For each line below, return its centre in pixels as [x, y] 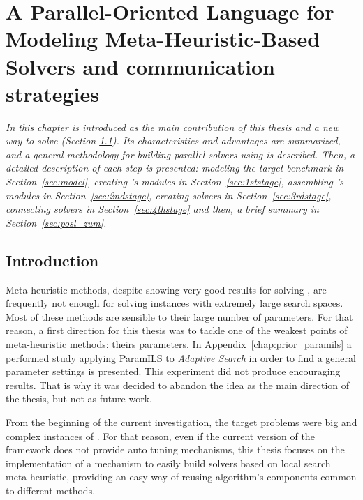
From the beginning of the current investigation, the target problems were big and [181, 422]
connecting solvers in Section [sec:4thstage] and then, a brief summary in [162, 209]
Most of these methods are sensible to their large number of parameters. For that [179, 316]
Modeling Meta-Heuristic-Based [163, 39]
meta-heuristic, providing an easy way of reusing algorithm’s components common [181, 477]
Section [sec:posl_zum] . [56, 222]
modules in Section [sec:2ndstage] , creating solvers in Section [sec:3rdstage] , [169, 195]
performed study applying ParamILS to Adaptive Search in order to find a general [181, 357]
